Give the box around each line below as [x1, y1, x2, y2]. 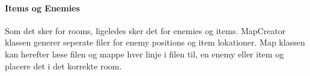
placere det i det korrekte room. [5, 59, 122, 72]
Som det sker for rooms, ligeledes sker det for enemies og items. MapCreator [5, 24, 286, 37]
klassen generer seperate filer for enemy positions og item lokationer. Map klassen [5, 36, 305, 48]
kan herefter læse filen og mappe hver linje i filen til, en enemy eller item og [5, 47, 284, 60]
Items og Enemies [5, 1, 80, 14]
